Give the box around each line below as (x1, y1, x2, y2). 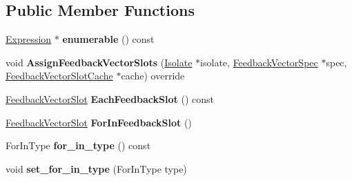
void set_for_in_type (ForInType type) (6, 161, 187, 175)
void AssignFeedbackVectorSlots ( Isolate (6, 55, 193, 69)
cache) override (121, 68, 185, 83)
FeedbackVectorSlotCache (6, 68, 113, 83)
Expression (6, 32, 52, 46)
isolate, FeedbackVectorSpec (200, 55, 318, 69)
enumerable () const (62, 32, 155, 46)
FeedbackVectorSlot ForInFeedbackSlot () (6, 115, 192, 129)
